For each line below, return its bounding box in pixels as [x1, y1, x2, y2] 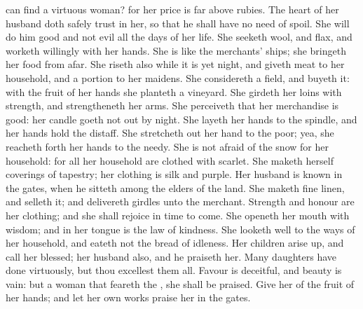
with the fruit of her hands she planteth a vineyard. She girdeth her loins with [6, 84, 342, 99]
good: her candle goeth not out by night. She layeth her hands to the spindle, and [6, 111, 357, 126]
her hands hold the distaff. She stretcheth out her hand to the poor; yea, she [6, 125, 334, 140]
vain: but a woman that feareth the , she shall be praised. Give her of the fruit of [6, 276, 355, 291]
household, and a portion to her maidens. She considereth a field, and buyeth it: [6, 70, 350, 85]
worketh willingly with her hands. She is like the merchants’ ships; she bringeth [6, 43, 346, 57]
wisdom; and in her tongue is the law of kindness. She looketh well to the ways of [6, 221, 355, 236]
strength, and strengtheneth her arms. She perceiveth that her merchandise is [6, 98, 339, 113]
